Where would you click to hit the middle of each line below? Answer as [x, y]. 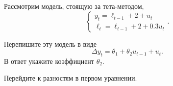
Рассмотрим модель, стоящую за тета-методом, [74, 6]
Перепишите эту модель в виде [50, 43]
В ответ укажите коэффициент [49, 61]
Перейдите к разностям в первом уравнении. [71, 77]
